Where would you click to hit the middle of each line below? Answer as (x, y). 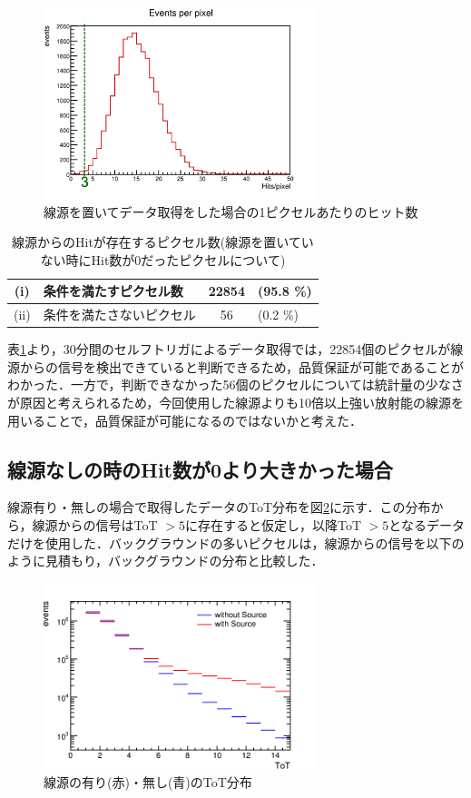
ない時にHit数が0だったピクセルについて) (163, 259)
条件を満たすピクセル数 (113, 291)
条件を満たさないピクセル (119, 315)
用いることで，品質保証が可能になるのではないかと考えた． (185, 420)
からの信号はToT (108, 525)
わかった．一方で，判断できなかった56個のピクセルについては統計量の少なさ (235, 384)
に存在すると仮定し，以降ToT (273, 525)
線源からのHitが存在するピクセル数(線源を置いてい (162, 242)
